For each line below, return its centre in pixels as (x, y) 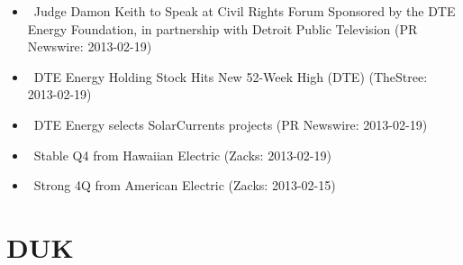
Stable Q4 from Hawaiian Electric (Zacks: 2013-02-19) (182, 155)
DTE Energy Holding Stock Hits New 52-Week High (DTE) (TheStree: (231, 76)
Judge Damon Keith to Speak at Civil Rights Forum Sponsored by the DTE (245, 11)
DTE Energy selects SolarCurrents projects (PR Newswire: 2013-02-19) (231, 124)
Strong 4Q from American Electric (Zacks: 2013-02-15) (185, 185)
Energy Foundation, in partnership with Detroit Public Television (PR (222, 28)
